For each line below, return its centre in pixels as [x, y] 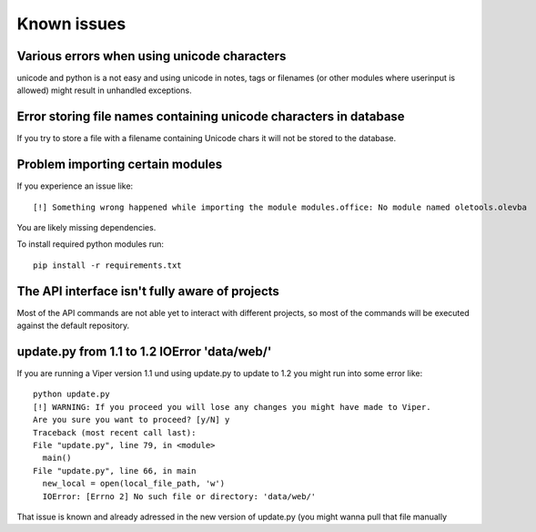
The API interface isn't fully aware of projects [148, 291]
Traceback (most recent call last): [115, 432]
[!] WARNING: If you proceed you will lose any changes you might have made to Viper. [232, 407]
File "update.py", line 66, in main [115, 471]
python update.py [71, 394]
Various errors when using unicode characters [152, 56]
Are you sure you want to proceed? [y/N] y [131, 420]
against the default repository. [73, 326]
